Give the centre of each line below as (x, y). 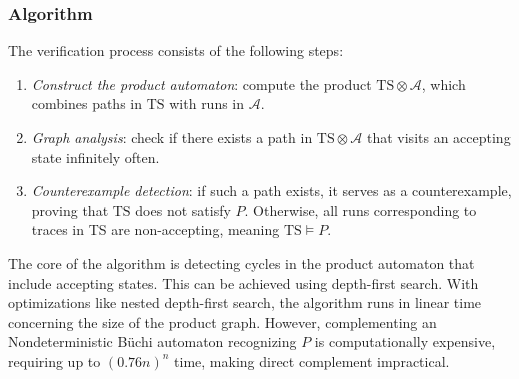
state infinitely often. (95, 156)
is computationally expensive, (405, 341)
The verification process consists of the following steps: (176, 50)
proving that (70, 209)
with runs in (207, 103)
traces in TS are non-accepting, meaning (155, 229)
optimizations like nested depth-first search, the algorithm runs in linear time (245, 302)
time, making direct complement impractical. (312, 360)
